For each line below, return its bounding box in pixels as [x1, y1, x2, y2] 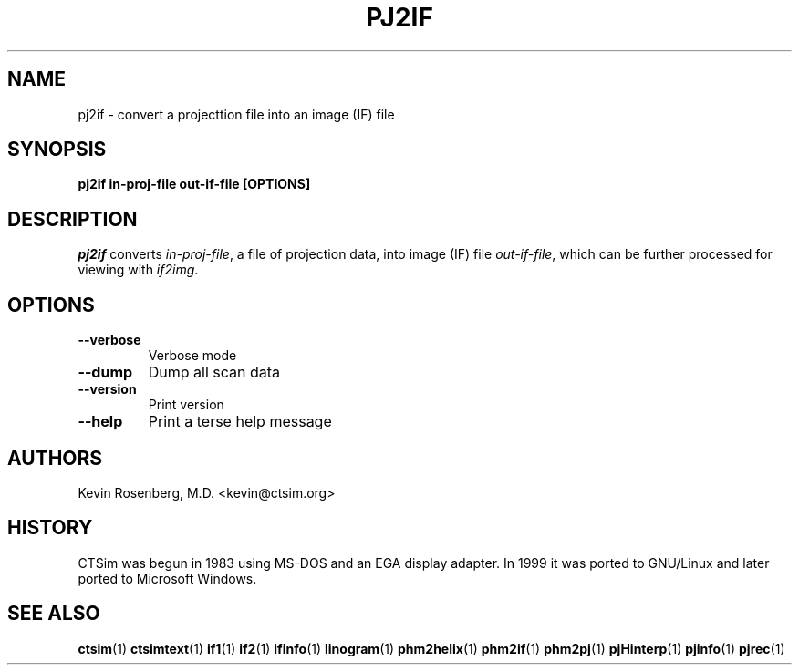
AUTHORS [7, 446, 103, 470]
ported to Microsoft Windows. [78, 570, 257, 586]
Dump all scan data [148, 363, 281, 382]
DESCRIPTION [7, 207, 138, 231]
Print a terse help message [148, 412, 332, 431]
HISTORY [7, 516, 93, 540]
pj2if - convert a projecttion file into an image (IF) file [78, 106, 395, 122]
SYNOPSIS [7, 138, 107, 161]
